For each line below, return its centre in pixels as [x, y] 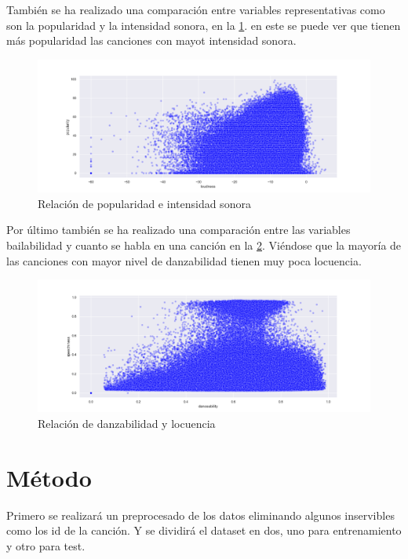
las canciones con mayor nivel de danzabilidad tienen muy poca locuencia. [184, 260]
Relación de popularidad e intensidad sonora [144, 203]
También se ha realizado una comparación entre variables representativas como [196, 9]
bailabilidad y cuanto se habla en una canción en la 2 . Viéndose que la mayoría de [204, 245]
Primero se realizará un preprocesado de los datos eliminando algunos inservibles [200, 515]
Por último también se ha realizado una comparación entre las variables [178, 230]
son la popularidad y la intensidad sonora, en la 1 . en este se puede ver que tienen [204, 25]
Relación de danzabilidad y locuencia [127, 424]
